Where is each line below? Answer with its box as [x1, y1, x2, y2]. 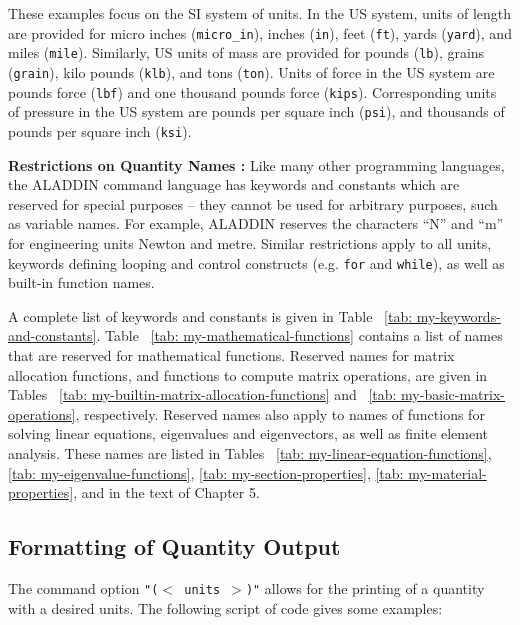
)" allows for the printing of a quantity [245, 577, 485, 598]
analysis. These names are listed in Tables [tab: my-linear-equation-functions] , [8, 442, 492, 463]
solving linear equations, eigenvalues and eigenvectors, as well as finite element [8, 423, 488, 444]
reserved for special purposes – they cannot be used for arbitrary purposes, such [8, 193, 498, 214]
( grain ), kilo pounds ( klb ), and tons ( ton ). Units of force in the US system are [8, 61, 495, 82]
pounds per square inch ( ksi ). [8, 120, 192, 141]
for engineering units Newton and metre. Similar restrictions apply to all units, [8, 232, 492, 253]
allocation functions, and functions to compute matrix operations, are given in [8, 364, 488, 385]
